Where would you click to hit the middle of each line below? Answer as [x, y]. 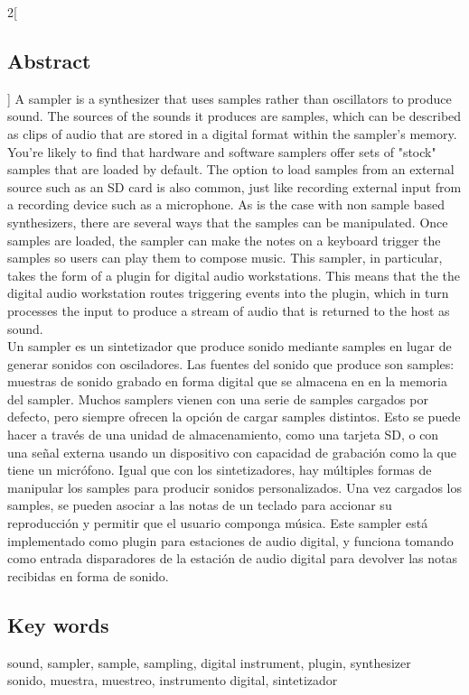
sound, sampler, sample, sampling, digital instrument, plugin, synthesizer [209, 662]
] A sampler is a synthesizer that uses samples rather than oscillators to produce [230, 98]
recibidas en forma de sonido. [88, 575]
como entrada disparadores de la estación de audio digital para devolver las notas [232, 558]
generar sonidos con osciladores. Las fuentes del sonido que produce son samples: [231, 363]
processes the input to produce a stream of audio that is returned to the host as [229, 310]
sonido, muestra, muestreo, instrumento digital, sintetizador [173, 680]
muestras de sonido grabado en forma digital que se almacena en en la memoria [227, 381]
